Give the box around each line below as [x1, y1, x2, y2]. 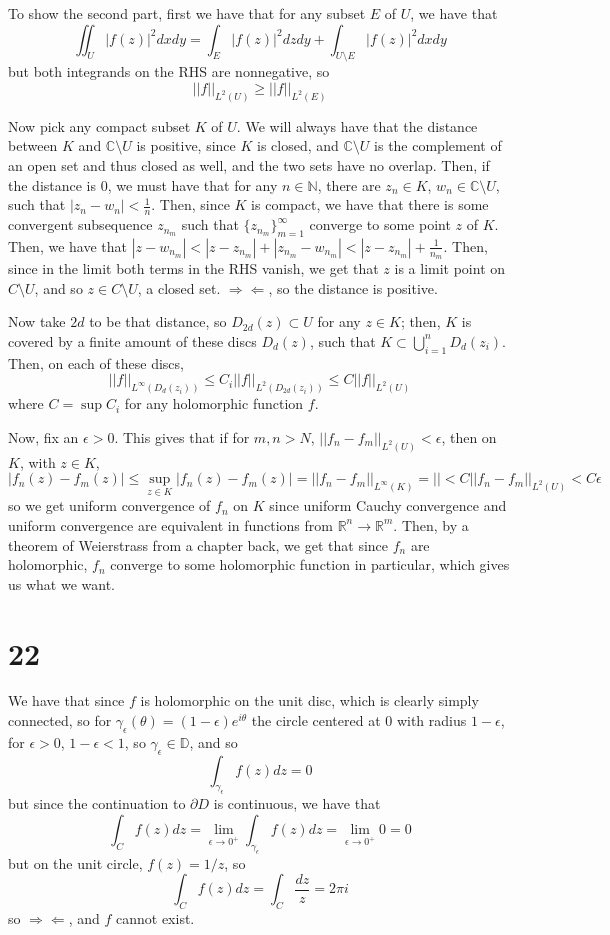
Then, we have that [8, 235, 127, 256]
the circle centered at [251, 710, 381, 731]
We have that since [8, 690, 125, 711]
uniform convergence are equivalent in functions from [8, 514, 333, 535]
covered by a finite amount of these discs [8, 330, 257, 351]
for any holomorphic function [124, 393, 304, 414]
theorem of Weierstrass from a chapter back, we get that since [8, 534, 389, 555]
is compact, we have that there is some [251, 194, 489, 215]
